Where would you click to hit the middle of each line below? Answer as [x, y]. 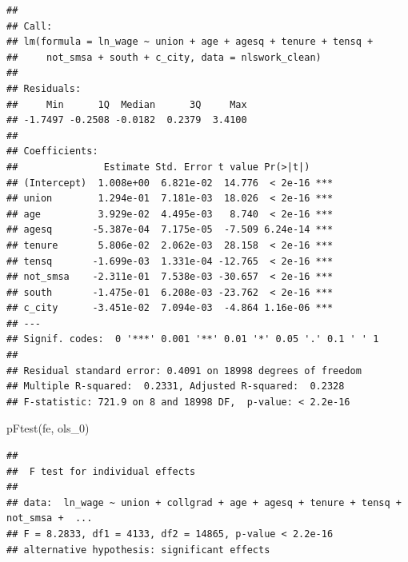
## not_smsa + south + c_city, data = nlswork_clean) [164, 57]
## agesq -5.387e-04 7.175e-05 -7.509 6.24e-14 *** [170, 230]
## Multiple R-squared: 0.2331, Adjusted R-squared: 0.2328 [176, 387]
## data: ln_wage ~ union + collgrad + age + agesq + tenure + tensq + [204, 502]
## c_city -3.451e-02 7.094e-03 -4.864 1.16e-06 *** [170, 308]
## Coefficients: [52, 151]
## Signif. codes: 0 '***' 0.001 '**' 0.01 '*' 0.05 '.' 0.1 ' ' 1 [193, 339]
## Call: [30, 26]
